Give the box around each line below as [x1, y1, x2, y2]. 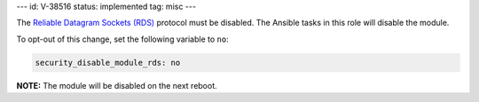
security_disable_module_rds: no [35, 58, 181, 67]
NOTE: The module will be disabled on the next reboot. [16, 80, 217, 90]
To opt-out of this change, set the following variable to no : [16, 34, 230, 44]
